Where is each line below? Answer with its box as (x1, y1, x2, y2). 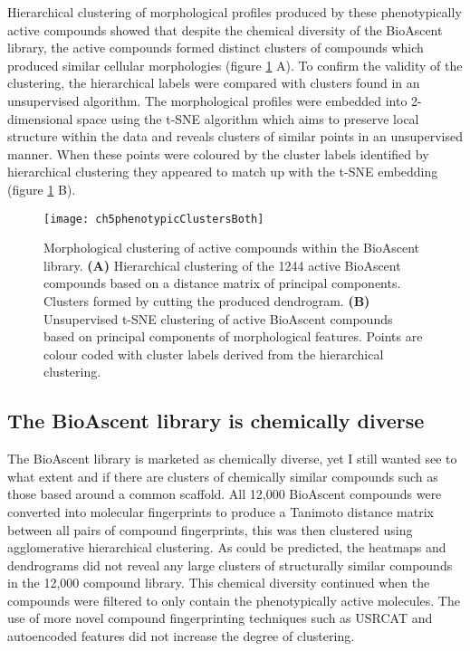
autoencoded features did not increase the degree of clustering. (7, 627, 355, 646)
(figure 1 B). (7, 179, 76, 198)
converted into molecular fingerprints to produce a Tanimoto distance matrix (7, 502, 434, 521)
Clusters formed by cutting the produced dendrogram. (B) (43, 291, 370, 310)
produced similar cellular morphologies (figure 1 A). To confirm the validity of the (7, 55, 463, 74)
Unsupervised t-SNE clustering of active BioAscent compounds (43, 309, 393, 328)
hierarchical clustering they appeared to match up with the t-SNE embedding (7, 162, 438, 181)
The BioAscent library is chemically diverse (7, 407, 425, 435)
